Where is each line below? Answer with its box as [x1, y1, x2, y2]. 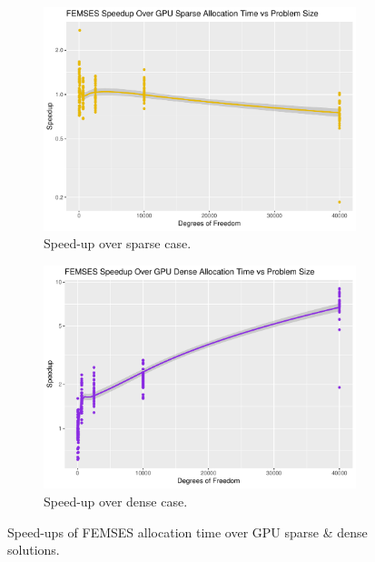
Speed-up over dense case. [44, 491, 188, 510]
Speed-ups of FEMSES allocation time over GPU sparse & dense [7, 522, 368, 541]
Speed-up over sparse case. [44, 234, 192, 253]
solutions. [7, 540, 60, 559]
